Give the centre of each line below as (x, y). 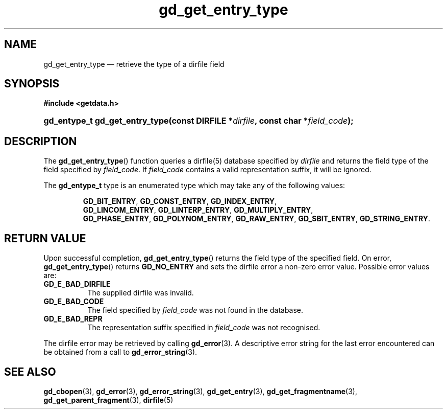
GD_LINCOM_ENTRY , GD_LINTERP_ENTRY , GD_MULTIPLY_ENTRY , (198, 210)
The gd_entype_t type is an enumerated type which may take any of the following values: (194, 186)
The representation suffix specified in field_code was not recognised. (204, 328)
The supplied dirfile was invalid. (141, 293)
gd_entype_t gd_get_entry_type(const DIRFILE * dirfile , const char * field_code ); (198, 121)
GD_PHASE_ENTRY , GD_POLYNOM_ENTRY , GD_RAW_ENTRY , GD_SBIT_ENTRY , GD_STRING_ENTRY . (257, 219)
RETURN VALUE (45, 238)
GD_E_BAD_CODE (74, 302)
